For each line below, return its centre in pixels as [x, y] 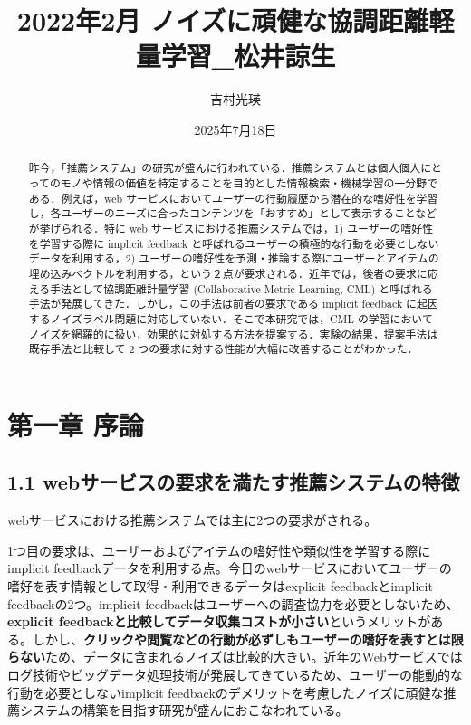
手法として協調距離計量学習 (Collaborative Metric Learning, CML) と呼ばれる [241, 288]
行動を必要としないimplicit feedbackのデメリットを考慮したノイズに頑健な [226, 692]
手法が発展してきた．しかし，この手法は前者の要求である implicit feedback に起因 [233, 304]
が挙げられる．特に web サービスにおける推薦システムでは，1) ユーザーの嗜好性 [231, 228]
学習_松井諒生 [248, 56]
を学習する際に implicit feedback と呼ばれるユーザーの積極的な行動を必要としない [234, 243]
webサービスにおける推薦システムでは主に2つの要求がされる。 [192, 520]
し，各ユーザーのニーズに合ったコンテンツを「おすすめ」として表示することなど [233, 213]
